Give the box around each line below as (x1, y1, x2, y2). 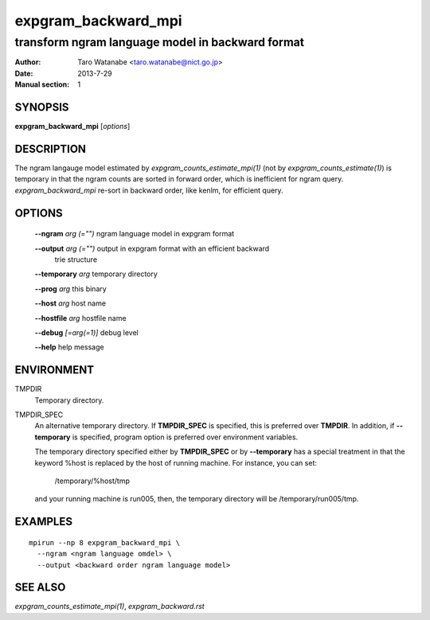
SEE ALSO (14, 581, 66, 595)
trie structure (54, 255, 98, 264)
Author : (14, 57, 41, 67)
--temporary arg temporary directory (34, 269, 158, 279)
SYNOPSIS (14, 100, 69, 114)
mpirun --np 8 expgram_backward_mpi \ (29, 538, 181, 547)
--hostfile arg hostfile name (34, 313, 127, 322)
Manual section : (14, 80, 70, 89)
